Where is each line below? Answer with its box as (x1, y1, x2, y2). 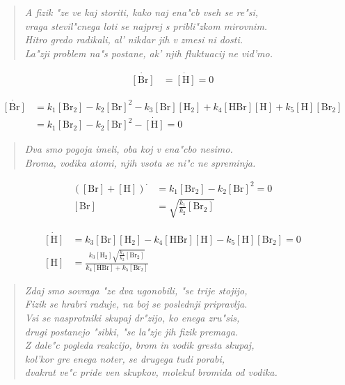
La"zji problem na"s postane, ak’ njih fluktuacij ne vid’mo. (24, 45, 273, 60)
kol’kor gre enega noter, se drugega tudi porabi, (24, 351, 225, 365)
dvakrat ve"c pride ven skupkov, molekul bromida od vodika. (24, 365, 278, 379)
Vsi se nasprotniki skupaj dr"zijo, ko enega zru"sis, (24, 310, 240, 324)
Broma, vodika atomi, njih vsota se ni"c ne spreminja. (24, 155, 256, 169)
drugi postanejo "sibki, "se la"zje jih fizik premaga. (24, 324, 239, 338)
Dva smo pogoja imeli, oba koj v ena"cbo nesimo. (24, 142, 233, 156)
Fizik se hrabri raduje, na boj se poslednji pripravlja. (24, 296, 248, 311)
